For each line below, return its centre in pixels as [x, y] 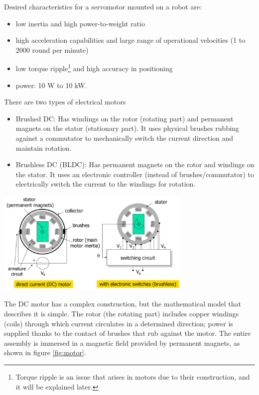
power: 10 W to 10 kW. [51, 85]
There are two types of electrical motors [65, 102]
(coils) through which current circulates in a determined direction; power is [119, 323]
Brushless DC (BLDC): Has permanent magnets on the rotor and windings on [135, 164]
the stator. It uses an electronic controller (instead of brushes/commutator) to [135, 174]
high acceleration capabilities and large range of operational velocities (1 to [130, 40]
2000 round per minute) [52, 49]
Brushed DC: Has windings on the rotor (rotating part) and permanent [125, 118]
